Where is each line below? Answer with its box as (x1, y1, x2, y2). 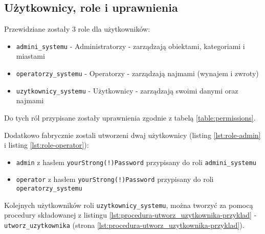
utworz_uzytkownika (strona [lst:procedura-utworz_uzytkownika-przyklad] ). (4, 219, 245, 230)
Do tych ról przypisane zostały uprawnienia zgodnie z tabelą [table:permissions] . (4, 112, 256, 123)
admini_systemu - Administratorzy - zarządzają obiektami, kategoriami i (16, 40, 245, 51)
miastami (16, 51, 45, 61)
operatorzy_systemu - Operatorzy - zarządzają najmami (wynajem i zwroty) (16, 68, 259, 79)
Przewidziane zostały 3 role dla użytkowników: (4, 24, 150, 34)
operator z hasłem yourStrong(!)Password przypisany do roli (16, 174, 214, 184)
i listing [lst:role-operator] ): (4, 139, 89, 150)
